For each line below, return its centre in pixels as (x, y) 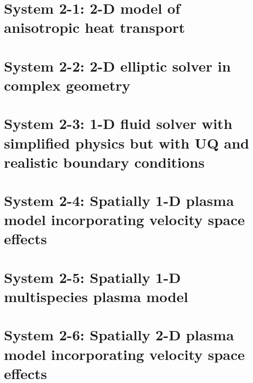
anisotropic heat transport (95, 27)
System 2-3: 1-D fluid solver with (118, 123)
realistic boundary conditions (104, 162)
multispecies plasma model (96, 296)
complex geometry (67, 85)
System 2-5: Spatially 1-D (92, 277)
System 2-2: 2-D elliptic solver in (117, 65)
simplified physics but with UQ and (127, 142)
